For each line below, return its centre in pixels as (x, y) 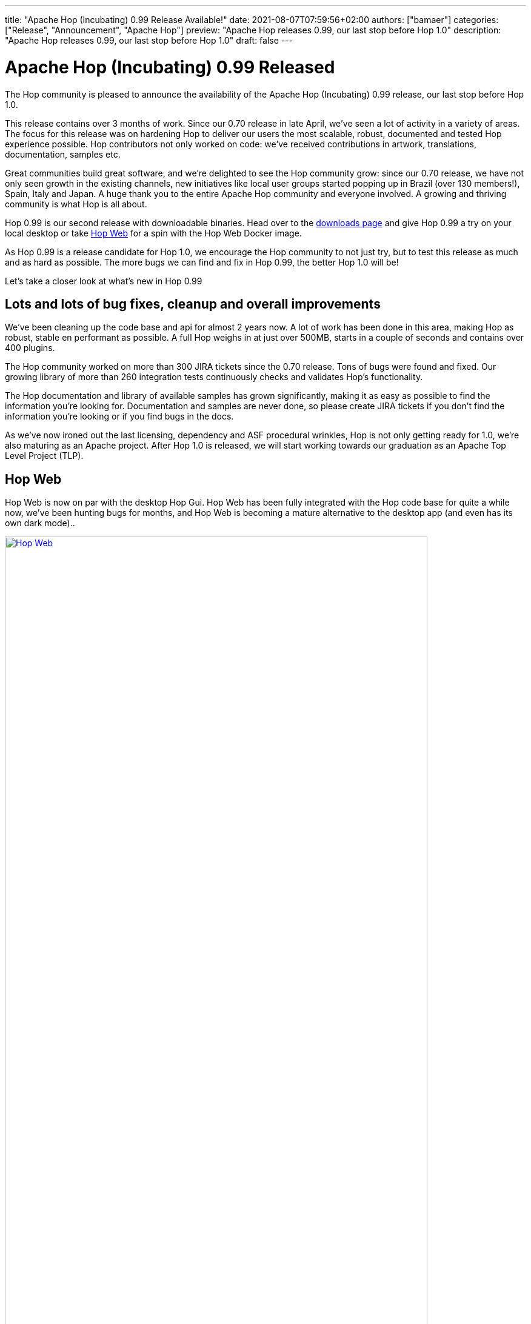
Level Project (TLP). (44, 456)
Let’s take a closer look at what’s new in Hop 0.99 (104, 281)
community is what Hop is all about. (76, 204)
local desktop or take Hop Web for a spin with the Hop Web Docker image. (153, 233)
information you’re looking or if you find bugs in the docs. (119, 416)
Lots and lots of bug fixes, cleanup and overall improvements (193, 304)
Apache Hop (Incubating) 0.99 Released (170, 67)
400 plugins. (30, 348)
